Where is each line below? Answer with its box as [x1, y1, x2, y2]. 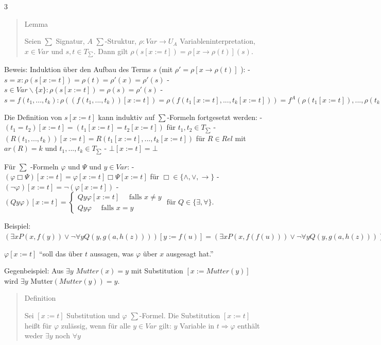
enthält [237, 320, 260, 331]
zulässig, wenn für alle [61, 320, 131, 331]
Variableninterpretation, [180, 36, 255, 46]
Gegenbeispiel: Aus [4, 265, 64, 276]
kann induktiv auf [98, 111, 155, 122]
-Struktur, [105, 36, 137, 46]
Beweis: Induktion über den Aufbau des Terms [4, 64, 151, 75]
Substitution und [66, 310, 120, 321]
